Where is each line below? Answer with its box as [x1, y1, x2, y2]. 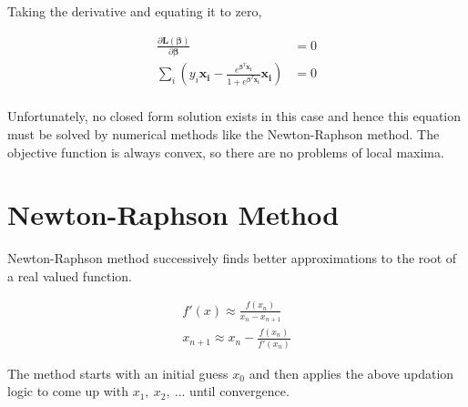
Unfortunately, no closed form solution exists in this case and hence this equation [7, 107, 462, 126]
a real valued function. [7, 266, 132, 285]
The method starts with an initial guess [7, 363, 229, 382]
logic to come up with [7, 382, 128, 401]
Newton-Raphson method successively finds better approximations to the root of [7, 249, 457, 268]
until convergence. [189, 382, 290, 401]
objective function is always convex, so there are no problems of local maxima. [7, 142, 444, 161]
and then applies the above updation [249, 363, 454, 382]
